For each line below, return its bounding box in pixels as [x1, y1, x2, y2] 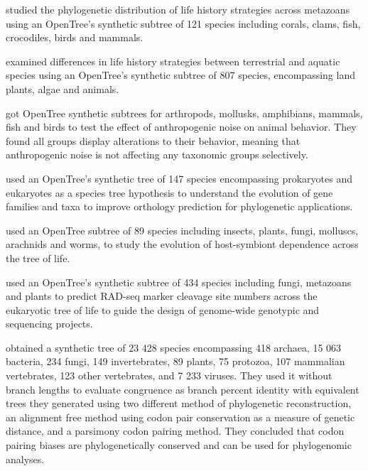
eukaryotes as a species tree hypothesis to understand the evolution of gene [6, 185, 333, 200]
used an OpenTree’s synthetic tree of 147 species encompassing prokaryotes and [6, 170, 353, 185]
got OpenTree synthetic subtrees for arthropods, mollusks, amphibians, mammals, [6, 105, 363, 120]
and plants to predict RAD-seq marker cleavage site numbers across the [6, 288, 318, 303]
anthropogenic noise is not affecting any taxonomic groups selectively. [6, 147, 308, 162]
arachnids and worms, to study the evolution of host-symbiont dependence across [6, 237, 359, 251]
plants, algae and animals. [6, 81, 119, 96]
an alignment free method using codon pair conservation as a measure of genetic [6, 409, 355, 424]
